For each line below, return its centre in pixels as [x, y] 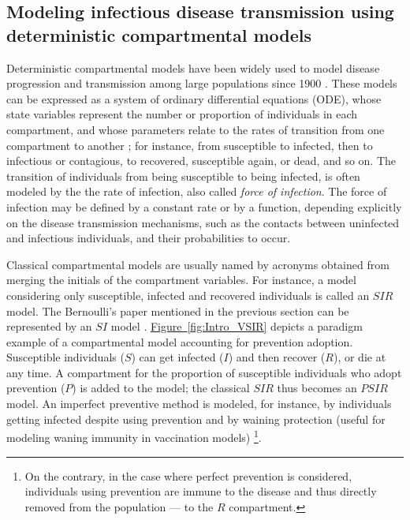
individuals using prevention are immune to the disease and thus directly [201, 491]
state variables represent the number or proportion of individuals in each [182, 114]
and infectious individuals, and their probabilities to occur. [149, 238]
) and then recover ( [277, 357]
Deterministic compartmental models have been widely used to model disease [193, 67]
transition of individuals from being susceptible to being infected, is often [183, 176]
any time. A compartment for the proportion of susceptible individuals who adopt [204, 372]
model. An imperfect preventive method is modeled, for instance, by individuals [199, 404]
